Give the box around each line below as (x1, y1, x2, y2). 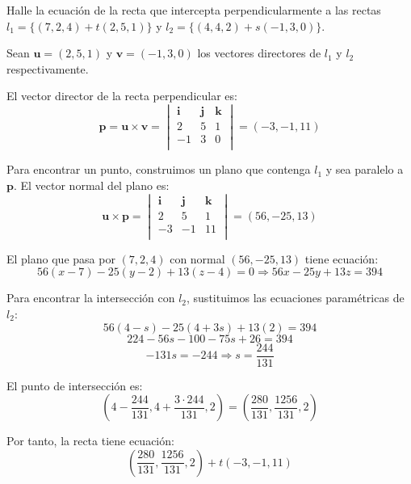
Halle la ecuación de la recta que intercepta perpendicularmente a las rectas (6, 2, 381, 18)
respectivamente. (6, 60, 89, 77)
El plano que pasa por (6, 250, 115, 267)
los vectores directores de (197, 44, 321, 61)
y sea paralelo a (325, 161, 404, 178)
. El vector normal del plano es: (13, 176, 170, 193)
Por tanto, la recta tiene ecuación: (6, 432, 174, 449)
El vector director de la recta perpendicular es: (6, 87, 237, 104)
